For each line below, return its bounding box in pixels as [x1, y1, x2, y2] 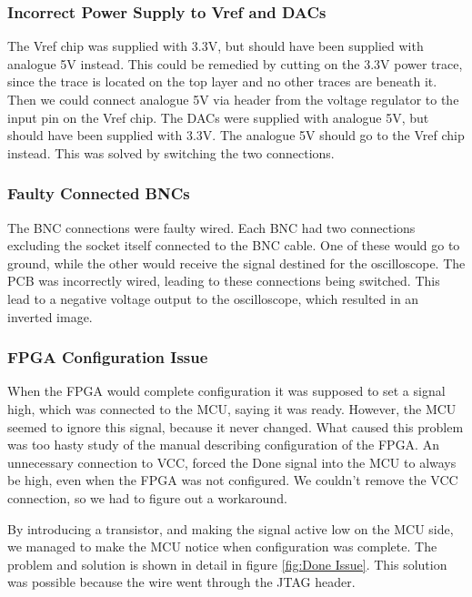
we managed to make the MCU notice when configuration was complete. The [7, 537, 437, 556]
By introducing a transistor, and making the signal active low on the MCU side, [7, 519, 454, 538]
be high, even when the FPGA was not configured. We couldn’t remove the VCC [7, 471, 458, 490]
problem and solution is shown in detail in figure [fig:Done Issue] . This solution [7, 554, 447, 573]
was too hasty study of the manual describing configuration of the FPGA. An [7, 435, 439, 454]
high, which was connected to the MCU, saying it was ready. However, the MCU [7, 399, 457, 418]
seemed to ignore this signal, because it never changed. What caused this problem [7, 417, 464, 436]
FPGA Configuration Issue [7, 346, 208, 369]
